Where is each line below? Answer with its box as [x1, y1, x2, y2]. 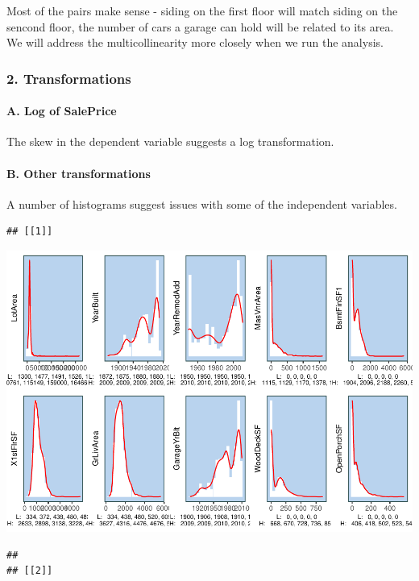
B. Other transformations [6, 164, 151, 181]
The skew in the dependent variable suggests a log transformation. [6, 133, 334, 150]
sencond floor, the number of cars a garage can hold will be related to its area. [6, 18, 394, 35]
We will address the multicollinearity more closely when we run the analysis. [6, 34, 384, 51]
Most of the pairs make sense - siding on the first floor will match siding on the [6, 2, 398, 19]
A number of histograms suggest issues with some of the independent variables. [6, 195, 397, 212]
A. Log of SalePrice [6, 102, 117, 119]
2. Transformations [6, 68, 131, 88]
